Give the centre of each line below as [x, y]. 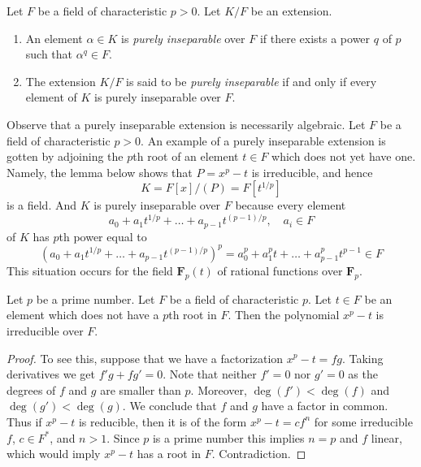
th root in [193, 315]
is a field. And [42, 205]
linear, [386, 437]
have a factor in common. [325, 406]
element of [51, 97]
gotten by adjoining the [65, 156]
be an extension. [291, 11]
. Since [123, 437]
